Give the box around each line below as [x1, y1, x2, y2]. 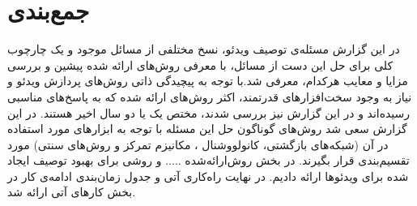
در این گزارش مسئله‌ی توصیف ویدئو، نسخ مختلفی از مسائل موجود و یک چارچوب [7, 41, 400, 58]
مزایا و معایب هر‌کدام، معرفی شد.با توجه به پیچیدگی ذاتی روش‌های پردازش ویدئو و [7, 72, 408, 89]
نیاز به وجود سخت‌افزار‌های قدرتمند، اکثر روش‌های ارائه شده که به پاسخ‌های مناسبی [7, 88, 412, 105]
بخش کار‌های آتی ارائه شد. [7, 183, 136, 200]
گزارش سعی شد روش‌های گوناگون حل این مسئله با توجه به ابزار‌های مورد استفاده [7, 120, 407, 137]
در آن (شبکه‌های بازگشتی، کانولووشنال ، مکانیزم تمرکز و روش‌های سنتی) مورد [7, 135, 389, 152]
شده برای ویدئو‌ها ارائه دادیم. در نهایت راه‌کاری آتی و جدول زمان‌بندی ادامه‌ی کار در [7, 167, 409, 184]
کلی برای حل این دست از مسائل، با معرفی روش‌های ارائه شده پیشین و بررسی [7, 56, 394, 73]
